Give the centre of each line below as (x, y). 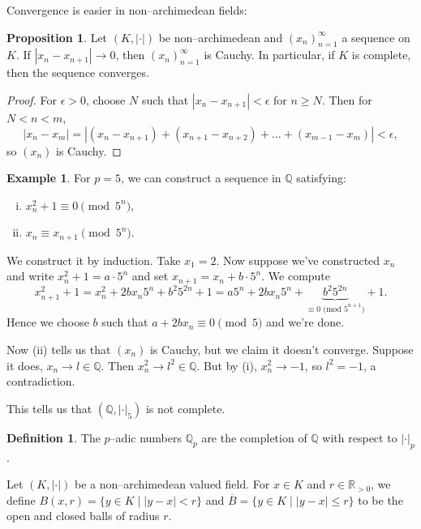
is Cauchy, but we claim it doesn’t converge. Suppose (281, 349)
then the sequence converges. (78, 73)
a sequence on (376, 37)
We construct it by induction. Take (94, 260)
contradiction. (41, 381)
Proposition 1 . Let (57, 37)
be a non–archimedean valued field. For (172, 484)
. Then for (347, 99)
